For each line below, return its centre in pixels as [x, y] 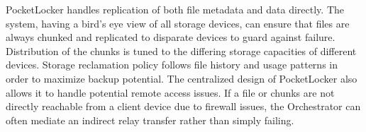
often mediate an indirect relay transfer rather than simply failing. [150, 120]
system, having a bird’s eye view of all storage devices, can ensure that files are [178, 23]
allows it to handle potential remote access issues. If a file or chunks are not [170, 92]
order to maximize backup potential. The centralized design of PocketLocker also [182, 78]
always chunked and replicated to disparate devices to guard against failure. [171, 37]
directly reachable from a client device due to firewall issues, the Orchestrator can [183, 106]
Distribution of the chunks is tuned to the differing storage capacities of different [181, 50]
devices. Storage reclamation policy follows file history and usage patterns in [172, 65]
